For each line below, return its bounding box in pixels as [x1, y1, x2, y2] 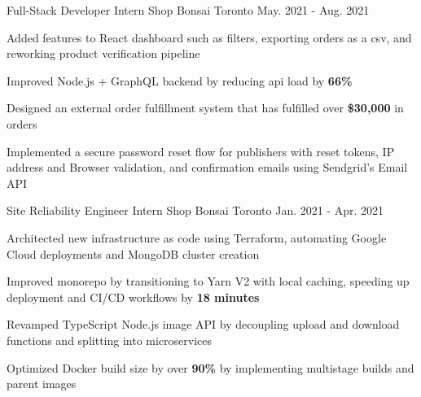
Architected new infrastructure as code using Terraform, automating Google [7, 229, 387, 246]
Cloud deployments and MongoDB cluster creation [7, 245, 260, 262]
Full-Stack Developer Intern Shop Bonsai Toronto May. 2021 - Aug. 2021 [7, 2, 370, 18]
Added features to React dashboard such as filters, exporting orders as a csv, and [7, 28, 412, 46]
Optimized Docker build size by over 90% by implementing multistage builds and [7, 359, 414, 376]
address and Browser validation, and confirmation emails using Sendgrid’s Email [7, 159, 408, 176]
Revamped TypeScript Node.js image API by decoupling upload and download [7, 316, 400, 333]
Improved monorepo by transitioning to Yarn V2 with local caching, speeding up [7, 273, 410, 290]
